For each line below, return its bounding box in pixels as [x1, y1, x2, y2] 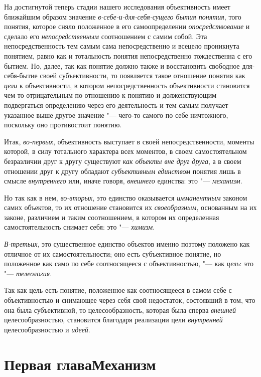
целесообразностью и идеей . [4, 324, 90, 334]
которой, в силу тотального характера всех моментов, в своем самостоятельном [4, 146, 247, 156]
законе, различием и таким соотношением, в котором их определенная [4, 212, 219, 222]
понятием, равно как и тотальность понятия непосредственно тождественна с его [4, 50, 252, 61]
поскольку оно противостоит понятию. [4, 119, 122, 130]
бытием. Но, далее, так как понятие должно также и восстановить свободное [4, 60, 240, 71]
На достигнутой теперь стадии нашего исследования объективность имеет [4, 2, 230, 12]
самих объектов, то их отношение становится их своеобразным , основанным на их [4, 202, 257, 213]
